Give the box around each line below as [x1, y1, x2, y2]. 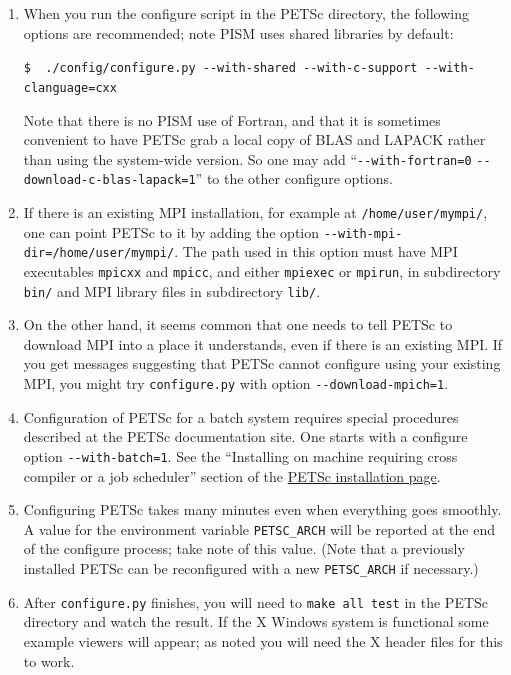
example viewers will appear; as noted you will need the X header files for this [23, 630, 503, 651]
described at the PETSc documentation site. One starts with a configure [23, 426, 468, 447]
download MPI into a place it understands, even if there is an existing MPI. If [23, 333, 503, 354]
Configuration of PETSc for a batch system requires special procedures [23, 406, 459, 427]
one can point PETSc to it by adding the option [23, 221, 319, 242]
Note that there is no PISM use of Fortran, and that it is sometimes [23, 109, 441, 130]
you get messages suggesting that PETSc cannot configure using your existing [23, 353, 501, 374]
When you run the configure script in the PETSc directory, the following [23, 3, 470, 23]
